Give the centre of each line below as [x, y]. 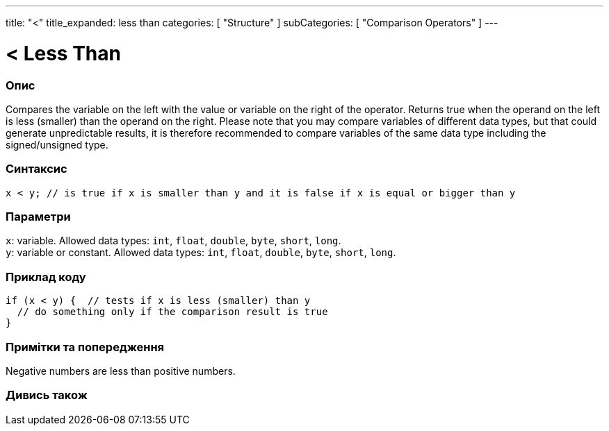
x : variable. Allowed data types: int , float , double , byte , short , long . [173, 241]
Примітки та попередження [85, 347]
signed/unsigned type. [57, 144]
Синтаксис [36, 169]
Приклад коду [46, 277]
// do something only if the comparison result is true [172, 312]
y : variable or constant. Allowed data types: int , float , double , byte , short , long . [201, 253]
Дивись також [47, 395]
